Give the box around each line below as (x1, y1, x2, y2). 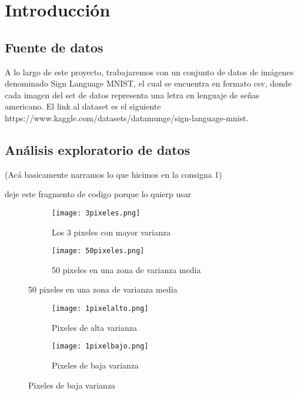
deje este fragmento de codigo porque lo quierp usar (5, 188, 192, 200)
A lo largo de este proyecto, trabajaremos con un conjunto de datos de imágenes (5, 65, 294, 78)
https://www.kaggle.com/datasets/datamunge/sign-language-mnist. (5, 111, 249, 124)
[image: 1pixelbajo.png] (52, 342, 149, 351)
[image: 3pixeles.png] (52, 208, 140, 217)
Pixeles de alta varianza (52, 321, 137, 333)
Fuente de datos (5, 38, 103, 56)
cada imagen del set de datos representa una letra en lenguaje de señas (5, 88, 260, 101)
